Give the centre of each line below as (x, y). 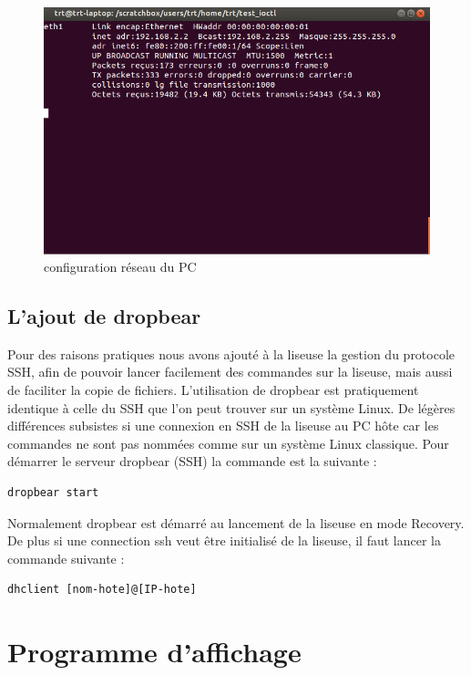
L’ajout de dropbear (104, 316)
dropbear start (53, 493)
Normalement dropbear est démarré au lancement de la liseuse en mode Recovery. (236, 522)
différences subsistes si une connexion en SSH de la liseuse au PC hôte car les (223, 426)
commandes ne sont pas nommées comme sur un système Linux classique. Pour (228, 443)
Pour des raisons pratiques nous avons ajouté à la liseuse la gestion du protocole (231, 353)
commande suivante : (66, 558)
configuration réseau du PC (120, 267)
